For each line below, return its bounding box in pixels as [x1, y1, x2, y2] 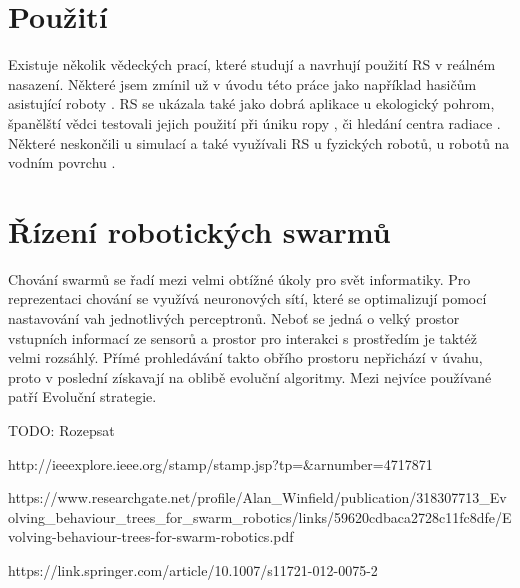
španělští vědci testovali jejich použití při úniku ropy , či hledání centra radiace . [8, 112, 501, 133]
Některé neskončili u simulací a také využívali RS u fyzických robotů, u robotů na [8, 132, 510, 153]
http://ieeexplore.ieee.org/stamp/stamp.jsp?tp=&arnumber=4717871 [8, 453, 433, 474]
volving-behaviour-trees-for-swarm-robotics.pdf [8, 526, 294, 547]
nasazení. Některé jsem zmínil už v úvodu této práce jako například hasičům [8, 73, 477, 94]
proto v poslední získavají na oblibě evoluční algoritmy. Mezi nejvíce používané [8, 366, 492, 387]
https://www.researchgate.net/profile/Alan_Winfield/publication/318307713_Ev [8, 487, 507, 508]
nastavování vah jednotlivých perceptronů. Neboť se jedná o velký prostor [8, 308, 460, 328]
